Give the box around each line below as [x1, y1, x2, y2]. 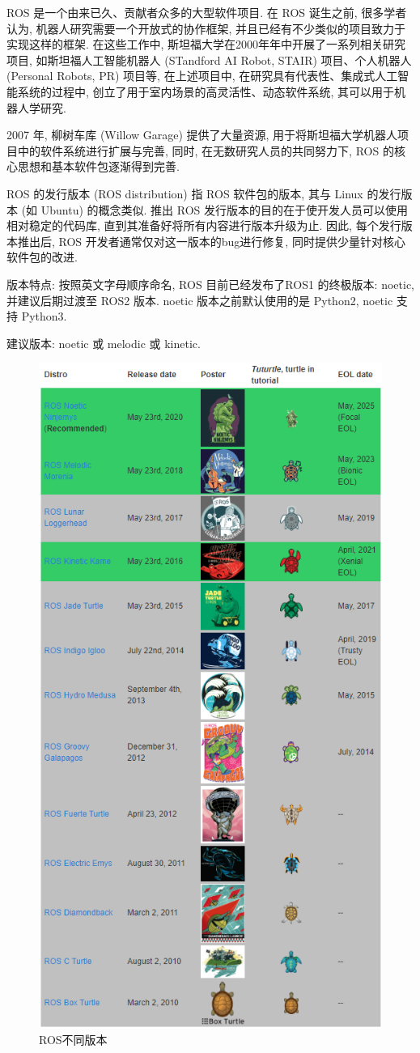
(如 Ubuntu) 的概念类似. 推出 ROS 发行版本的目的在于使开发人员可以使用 [21, 201, 409, 218]
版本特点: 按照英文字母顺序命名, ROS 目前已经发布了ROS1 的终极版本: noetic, [6, 275, 414, 292]
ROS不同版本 [39, 1031, 108, 1048]
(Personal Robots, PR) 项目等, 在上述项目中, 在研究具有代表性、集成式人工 [6, 67, 398, 84]
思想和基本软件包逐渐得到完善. [17, 158, 180, 175]
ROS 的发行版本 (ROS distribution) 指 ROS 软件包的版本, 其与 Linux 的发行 [6, 185, 401, 202]
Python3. [21, 308, 67, 325]
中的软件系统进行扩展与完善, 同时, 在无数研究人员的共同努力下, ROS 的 [17, 142, 394, 159]
